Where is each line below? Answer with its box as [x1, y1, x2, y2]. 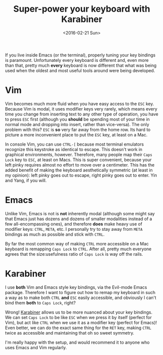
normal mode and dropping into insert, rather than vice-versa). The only [5, 121, 149, 127]
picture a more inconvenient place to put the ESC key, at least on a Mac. [5, 131, 147, 137]
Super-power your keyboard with [13, 3, 150, 15]
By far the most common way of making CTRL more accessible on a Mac [5, 241, 149, 246]
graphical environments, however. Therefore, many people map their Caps [5, 151, 152, 157]
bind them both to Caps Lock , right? [5, 299, 76, 305]
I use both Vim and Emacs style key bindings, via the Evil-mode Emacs [5, 284, 147, 290]
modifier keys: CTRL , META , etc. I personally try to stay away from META [5, 226, 143, 232]
